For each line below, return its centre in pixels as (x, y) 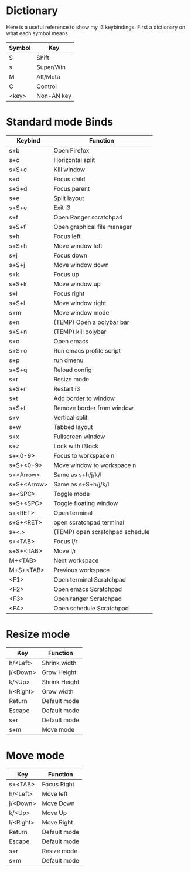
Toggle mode (72, 494)
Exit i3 (62, 208)
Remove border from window (93, 408)
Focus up (66, 274)
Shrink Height (61, 682)
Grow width (58, 691)
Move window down (81, 265)
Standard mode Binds (59, 122)
